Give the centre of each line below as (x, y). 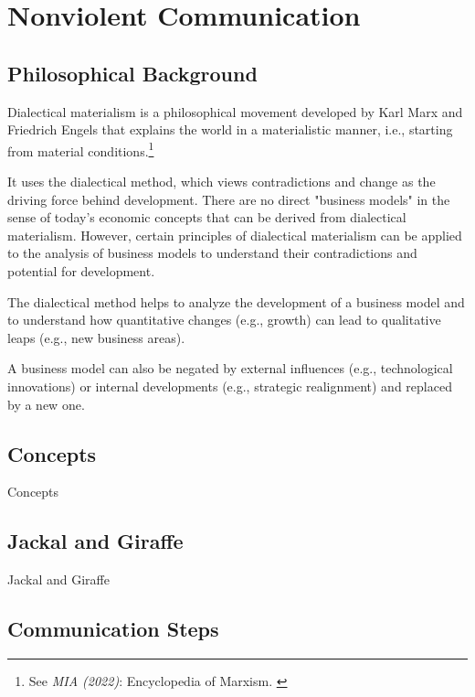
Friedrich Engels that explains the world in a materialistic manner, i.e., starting (230, 129)
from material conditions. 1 (81, 149)
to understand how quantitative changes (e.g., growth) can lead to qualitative (224, 320)
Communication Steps (113, 629)
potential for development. (81, 270)
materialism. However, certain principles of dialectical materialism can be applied (235, 235)
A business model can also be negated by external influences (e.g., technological (230, 368)
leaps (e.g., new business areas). (96, 337)
